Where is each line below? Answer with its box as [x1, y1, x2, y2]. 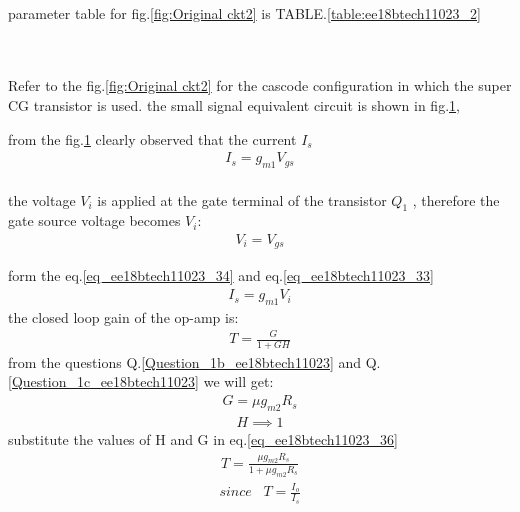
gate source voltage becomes [8, 210, 181, 231]
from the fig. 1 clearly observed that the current [8, 128, 297, 149]
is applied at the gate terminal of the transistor [97, 189, 387, 210]
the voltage [8, 189, 76, 210]
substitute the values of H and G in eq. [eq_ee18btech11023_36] [8, 428, 398, 449]
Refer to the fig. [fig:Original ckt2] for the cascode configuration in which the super [8, 75, 512, 96]
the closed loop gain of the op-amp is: [8, 306, 239, 327]
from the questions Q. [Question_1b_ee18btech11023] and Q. [8, 351, 381, 372]
